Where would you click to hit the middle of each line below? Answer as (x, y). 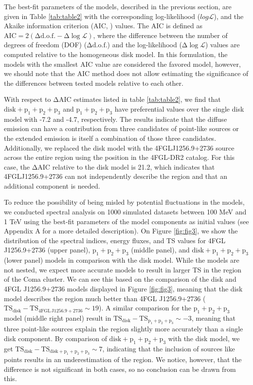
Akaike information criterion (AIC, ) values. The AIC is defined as (103, 26)
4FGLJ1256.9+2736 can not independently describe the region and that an (116, 176)
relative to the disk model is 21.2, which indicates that (134, 166)
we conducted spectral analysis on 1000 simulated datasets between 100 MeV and (125, 212)
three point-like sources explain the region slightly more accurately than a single (124, 329)
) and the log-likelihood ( (145, 45)
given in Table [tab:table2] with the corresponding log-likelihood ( (102, 16)
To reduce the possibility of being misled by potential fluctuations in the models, (124, 202)
